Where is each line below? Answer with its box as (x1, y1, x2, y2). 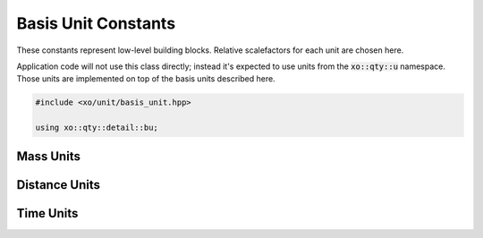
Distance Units (16, 177, 100, 192)
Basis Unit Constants (16, 13, 176, 33)
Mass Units (16, 149, 80, 164)
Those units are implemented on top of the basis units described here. (16, 73, 276, 84)
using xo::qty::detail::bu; (35, 123, 158, 133)
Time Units (16, 206, 79, 221)
